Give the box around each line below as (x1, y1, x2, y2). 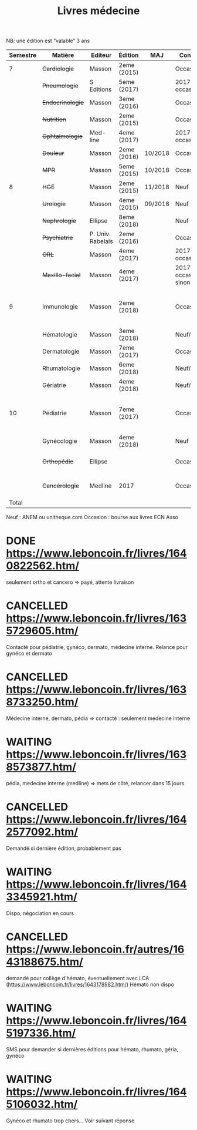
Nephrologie (42, 217, 77, 225)
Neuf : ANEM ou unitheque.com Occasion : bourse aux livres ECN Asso (6, 514, 179, 521)
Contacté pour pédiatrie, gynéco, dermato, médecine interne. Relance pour (6, 644, 188, 651)
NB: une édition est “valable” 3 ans (6, 37, 90, 45)
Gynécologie (42, 437, 77, 445)
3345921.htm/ (6, 890, 77, 904)
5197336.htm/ (6, 1026, 76, 1040)
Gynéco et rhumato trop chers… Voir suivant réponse (6, 1117, 135, 1124)
